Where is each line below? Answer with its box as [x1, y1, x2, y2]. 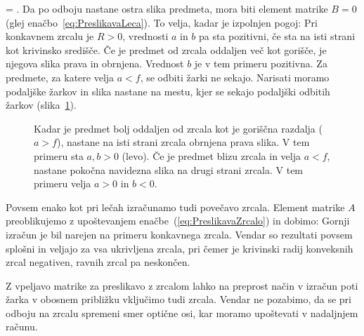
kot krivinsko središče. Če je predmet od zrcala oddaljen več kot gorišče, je [6, 42, 327, 57]
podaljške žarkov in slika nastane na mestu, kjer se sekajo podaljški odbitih [6, 83, 330, 98]
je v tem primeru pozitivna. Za [194, 56, 327, 71]
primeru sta [34, 148, 84, 163]
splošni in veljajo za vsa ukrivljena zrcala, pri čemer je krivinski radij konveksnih [6, 241, 353, 255]
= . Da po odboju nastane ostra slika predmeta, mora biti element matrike [6, 1, 328, 15]
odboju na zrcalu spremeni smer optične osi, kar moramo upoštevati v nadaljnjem [6, 305, 358, 320]
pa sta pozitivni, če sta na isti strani [199, 29, 356, 43]
